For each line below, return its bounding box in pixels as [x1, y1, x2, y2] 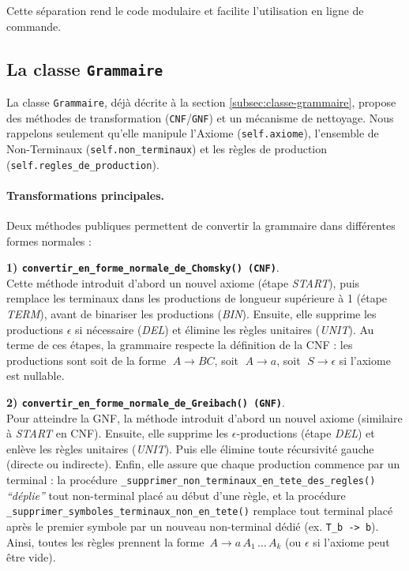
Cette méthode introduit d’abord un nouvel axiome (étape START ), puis [6, 274, 360, 291]
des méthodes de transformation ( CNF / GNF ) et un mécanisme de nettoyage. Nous [6, 109, 394, 126]
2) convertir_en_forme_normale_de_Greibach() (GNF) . [6, 394, 285, 411]
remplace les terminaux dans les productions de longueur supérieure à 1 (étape [6, 290, 388, 306]
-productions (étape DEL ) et [236, 425, 375, 441]
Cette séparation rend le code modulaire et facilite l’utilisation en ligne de [6, 2, 364, 18]
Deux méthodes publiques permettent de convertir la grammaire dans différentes [6, 217, 396, 234]
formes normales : [6, 232, 92, 249]
